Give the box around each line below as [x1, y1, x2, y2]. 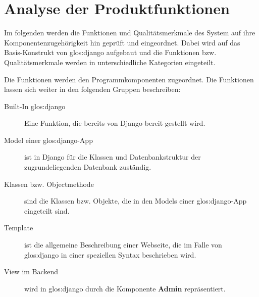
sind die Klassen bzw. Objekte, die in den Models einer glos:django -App [24, 195, 247, 206]
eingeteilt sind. [24, 205, 70, 216]
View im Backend [4, 266, 59, 277]
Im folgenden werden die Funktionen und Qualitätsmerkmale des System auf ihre [4, 27, 255, 38]
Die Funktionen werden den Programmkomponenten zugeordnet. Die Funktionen [4, 74, 254, 84]
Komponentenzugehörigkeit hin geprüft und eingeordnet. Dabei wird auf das [4, 37, 240, 47]
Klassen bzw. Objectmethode [4, 178, 94, 189]
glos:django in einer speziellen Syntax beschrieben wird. [24, 249, 196, 260]
